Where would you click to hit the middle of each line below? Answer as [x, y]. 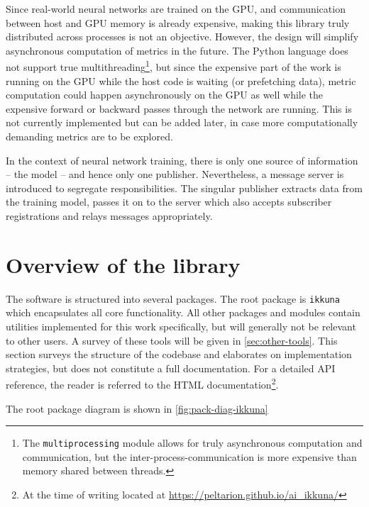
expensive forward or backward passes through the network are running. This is [179, 108]
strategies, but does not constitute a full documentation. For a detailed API [171, 368]
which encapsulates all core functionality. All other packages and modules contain [183, 312]
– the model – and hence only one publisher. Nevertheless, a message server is [175, 174]
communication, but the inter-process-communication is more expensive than [189, 456]
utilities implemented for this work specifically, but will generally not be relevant [181, 326]
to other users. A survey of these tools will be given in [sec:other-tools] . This [172, 340]
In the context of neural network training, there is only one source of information [182, 160]
